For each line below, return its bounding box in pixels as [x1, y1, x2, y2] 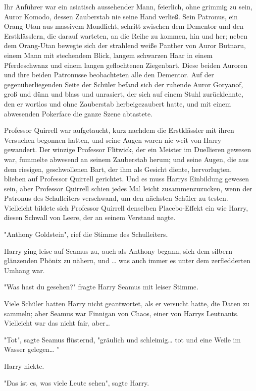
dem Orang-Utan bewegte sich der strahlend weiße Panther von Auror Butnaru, [4, 40, 246, 51]
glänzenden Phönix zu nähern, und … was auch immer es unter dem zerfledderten [4, 255, 251, 266]
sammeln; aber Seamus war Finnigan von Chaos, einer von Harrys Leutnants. [4, 308, 239, 318]
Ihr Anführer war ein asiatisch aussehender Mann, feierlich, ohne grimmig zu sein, [4, 1, 253, 11]
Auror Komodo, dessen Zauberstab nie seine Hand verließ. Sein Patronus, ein [4, 11, 238, 21]
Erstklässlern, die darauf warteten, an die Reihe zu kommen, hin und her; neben [4, 30, 248, 41]
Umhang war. [4, 265, 45, 275]
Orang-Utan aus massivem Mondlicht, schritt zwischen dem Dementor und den [4, 21, 244, 31]
